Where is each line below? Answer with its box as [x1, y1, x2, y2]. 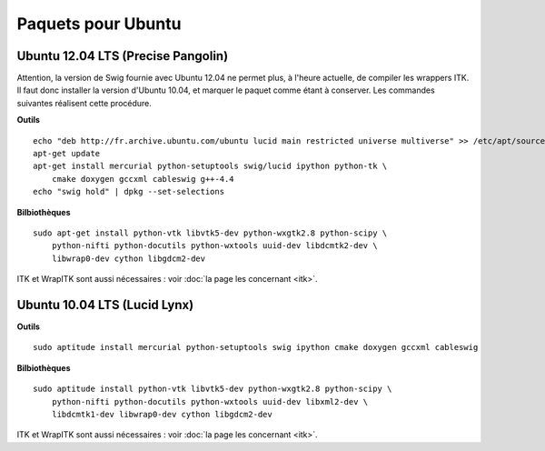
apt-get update [33, 148, 101, 159]
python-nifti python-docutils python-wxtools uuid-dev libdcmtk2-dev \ [51, 241, 378, 251]
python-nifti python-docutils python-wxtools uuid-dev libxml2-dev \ [51, 396, 369, 406]
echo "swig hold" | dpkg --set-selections [33, 186, 225, 197]
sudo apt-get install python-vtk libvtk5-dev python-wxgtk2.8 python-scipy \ [33, 227, 388, 238]
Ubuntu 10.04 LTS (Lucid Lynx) [16, 296, 194, 313]
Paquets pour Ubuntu [16, 14, 182, 34]
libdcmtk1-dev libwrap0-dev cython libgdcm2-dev [51, 409, 272, 419]
